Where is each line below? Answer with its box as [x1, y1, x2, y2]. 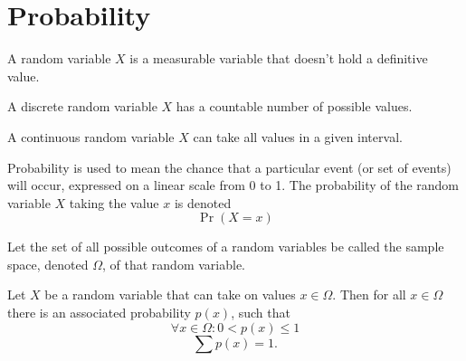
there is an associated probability [7, 303, 191, 322]
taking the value [69, 193, 159, 212]
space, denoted [7, 254, 89, 273]
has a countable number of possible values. [176, 97, 413, 116]
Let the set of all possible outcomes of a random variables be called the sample [7, 237, 444, 256]
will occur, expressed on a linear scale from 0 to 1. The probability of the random [7, 176, 460, 195]
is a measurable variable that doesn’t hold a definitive [129, 49, 428, 68]
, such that [231, 303, 290, 322]
